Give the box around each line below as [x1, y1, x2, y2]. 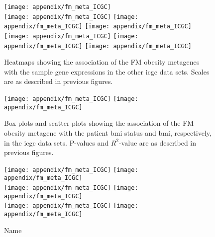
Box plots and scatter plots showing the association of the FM [4, 118, 194, 128]
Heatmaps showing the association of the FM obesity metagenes [4, 57, 200, 67]
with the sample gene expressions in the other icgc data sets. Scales [4, 66, 210, 77]
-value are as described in [119, 137, 197, 148]
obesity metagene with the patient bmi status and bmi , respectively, [4, 127, 212, 138]
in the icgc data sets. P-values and [4, 137, 109, 148]
